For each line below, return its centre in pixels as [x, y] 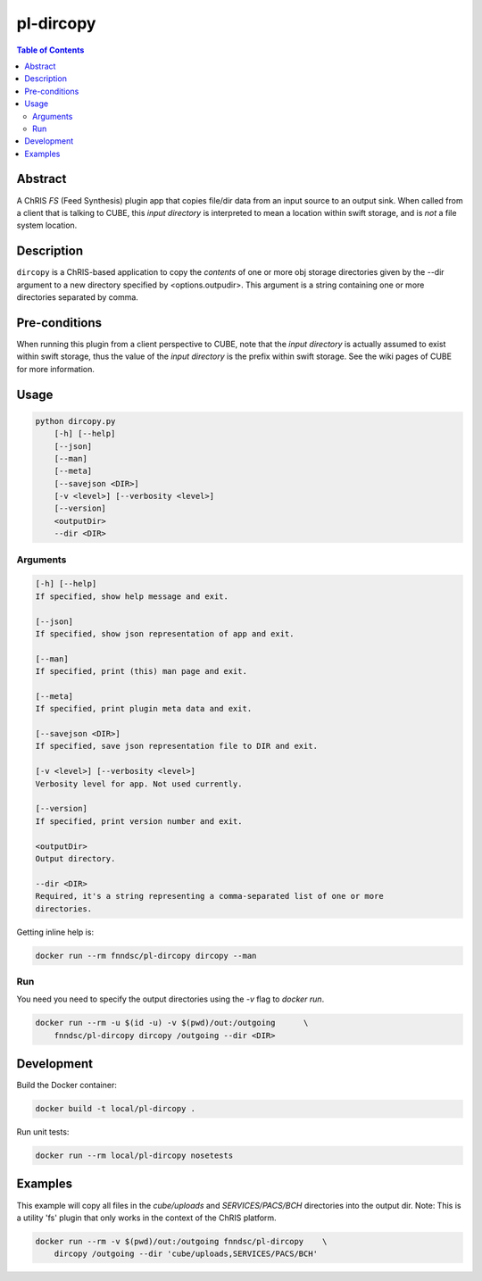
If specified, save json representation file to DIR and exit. [177, 746]
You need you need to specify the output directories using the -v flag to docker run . [170, 999]
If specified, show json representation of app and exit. [165, 633]
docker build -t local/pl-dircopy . [116, 1109]
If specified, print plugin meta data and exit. [144, 709]
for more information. [56, 369]
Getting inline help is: [55, 932]
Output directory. [75, 858]
